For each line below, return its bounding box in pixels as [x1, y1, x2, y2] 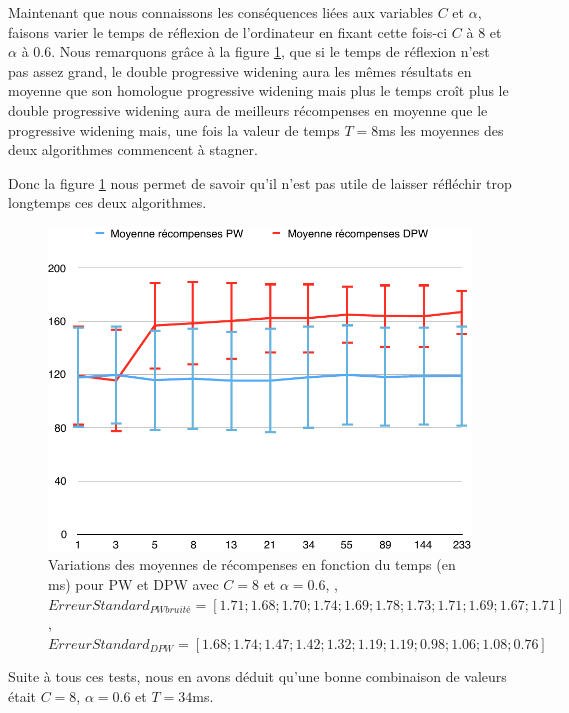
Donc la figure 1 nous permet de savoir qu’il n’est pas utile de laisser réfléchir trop [8, 172, 512, 193]
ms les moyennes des [378, 119, 504, 140]
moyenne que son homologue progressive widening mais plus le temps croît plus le [8, 80, 509, 101]
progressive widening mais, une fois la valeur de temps [8, 119, 340, 140]
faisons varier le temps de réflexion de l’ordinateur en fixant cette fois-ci [8, 21, 448, 42]
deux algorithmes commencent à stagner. [8, 139, 258, 160]
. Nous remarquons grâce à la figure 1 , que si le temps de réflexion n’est [51, 41, 490, 62]
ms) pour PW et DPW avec [48, 574, 219, 595]
